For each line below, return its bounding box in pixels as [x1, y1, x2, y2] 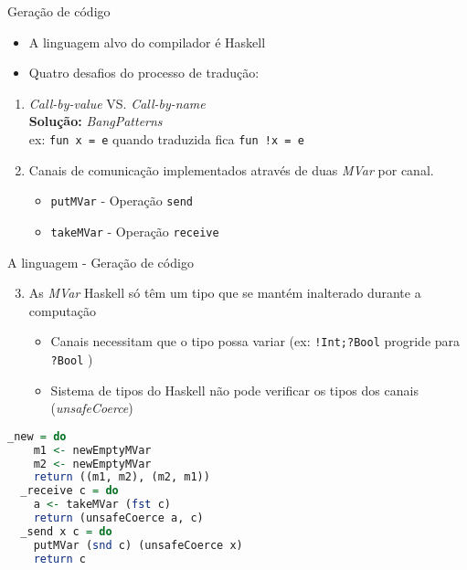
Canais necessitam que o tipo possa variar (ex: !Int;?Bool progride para [50, 332, 461, 351]
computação [28, 301, 96, 320]
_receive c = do [20, 484, 119, 498]
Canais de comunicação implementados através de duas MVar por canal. [28, 160, 434, 179]
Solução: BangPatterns [28, 111, 163, 131]
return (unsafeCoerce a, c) [33, 512, 204, 525]
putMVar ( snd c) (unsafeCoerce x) [33, 538, 243, 552]
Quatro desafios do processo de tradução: [28, 63, 260, 82]
